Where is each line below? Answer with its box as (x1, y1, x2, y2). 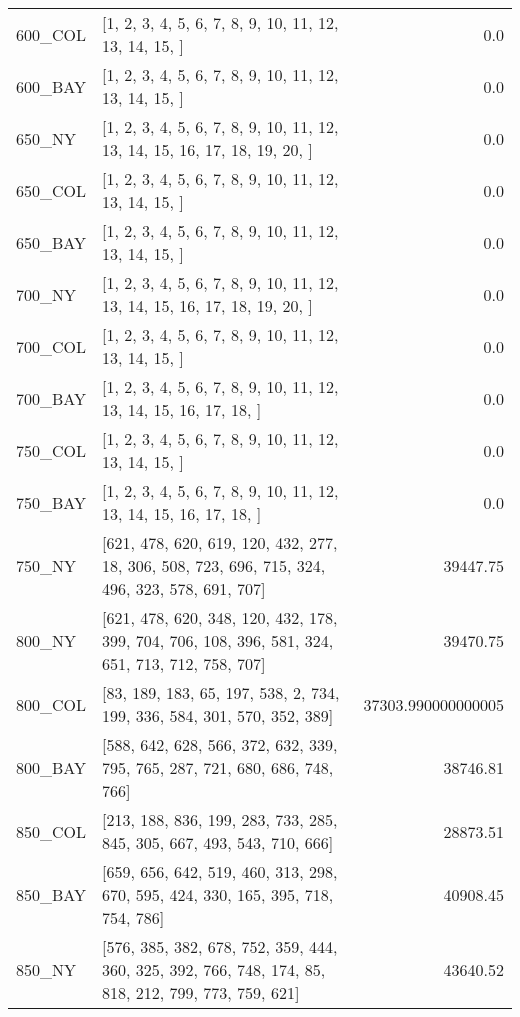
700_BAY (16, 386, 87, 410)
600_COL (16, 22, 87, 46)
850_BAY (16, 883, 87, 906)
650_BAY (16, 230, 87, 254)
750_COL (16, 438, 87, 462)
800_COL (16, 692, 87, 716)
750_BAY (16, 490, 87, 514)
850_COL (16, 819, 87, 843)
